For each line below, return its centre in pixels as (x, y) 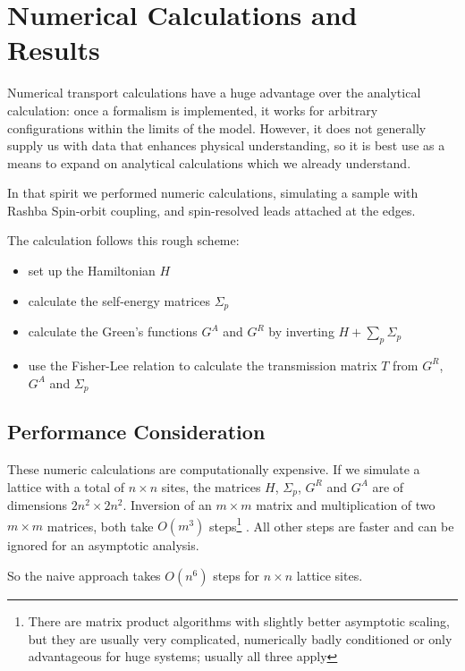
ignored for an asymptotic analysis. (103, 545)
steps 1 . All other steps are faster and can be (332, 524)
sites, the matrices (211, 486)
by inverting (301, 331)
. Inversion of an (167, 505)
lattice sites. (330, 576)
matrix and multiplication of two (346, 505)
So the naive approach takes (84, 576)
